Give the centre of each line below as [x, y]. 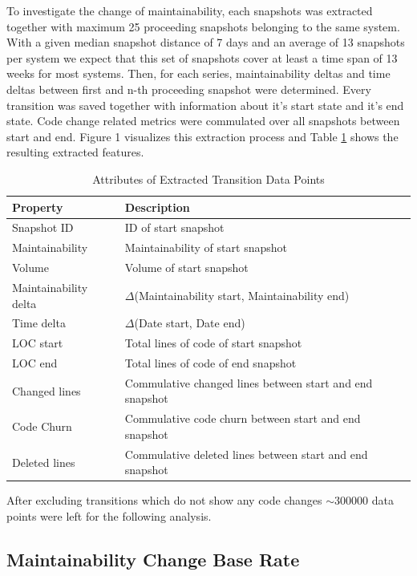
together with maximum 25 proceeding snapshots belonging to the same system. [203, 26]
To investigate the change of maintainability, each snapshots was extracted [190, 10]
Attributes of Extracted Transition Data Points [208, 178]
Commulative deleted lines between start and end [246, 454]
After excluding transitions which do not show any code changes [164, 500]
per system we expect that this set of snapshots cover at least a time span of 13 [202, 57]
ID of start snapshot [174, 227]
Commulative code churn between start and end [243, 418]
